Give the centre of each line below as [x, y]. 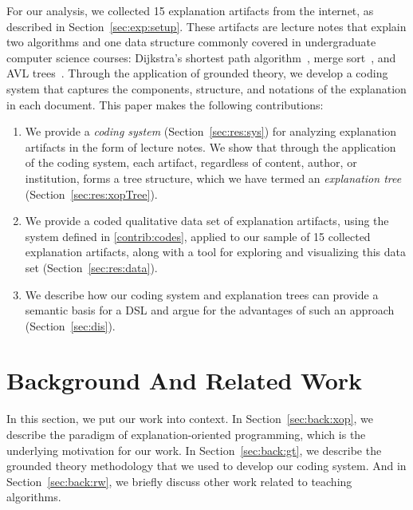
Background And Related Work [185, 380]
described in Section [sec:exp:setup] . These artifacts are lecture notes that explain [206, 26]
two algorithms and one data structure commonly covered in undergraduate [191, 42]
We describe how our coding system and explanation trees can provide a [202, 294]
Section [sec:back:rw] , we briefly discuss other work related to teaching [179, 481]
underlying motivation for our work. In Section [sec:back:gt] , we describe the [194, 450]
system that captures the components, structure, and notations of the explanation [206, 88]
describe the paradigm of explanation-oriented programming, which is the [186, 434]
